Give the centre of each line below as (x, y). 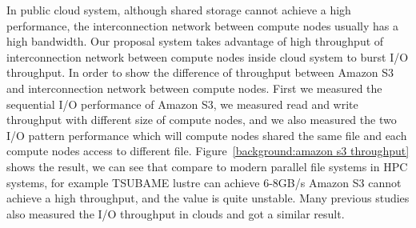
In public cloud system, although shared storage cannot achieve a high (179, 10)
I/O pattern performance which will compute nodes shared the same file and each (207, 135)
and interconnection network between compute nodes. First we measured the (194, 88)
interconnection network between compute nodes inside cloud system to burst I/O (208, 56)
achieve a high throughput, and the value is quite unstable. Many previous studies (208, 198)
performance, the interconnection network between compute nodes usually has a (202, 25)
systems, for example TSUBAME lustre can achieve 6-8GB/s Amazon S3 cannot (204, 182)
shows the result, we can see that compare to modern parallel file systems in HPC (207, 166)
